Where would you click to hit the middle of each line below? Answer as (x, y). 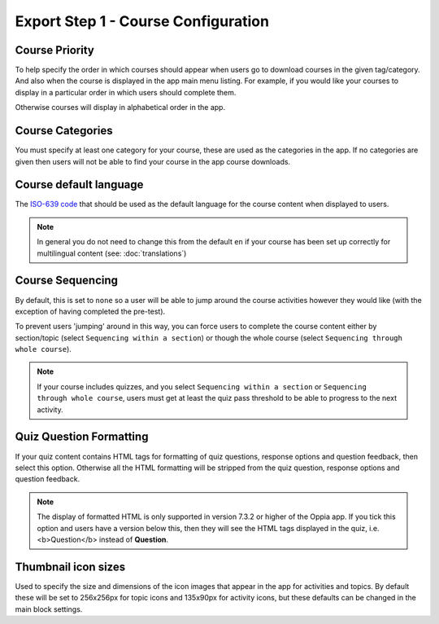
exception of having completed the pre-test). (90, 311)
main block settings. (49, 609)
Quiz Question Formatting (82, 437)
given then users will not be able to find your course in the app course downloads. (153, 161)
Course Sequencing (66, 281)
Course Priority (55, 50)
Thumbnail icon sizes (70, 567)
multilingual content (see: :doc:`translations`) (112, 253)
